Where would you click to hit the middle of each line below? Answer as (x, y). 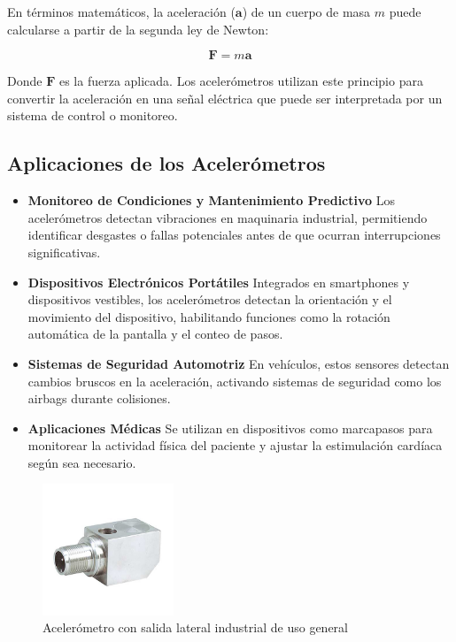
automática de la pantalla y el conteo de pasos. (155, 334)
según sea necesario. (82, 462)
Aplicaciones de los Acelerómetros (166, 163)
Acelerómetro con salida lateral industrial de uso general (195, 627)
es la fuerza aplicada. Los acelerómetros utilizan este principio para (241, 81)
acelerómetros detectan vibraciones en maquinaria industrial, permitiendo (228, 217)
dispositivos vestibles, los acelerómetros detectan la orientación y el (210, 299)
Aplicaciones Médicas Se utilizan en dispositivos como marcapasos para (230, 428)
